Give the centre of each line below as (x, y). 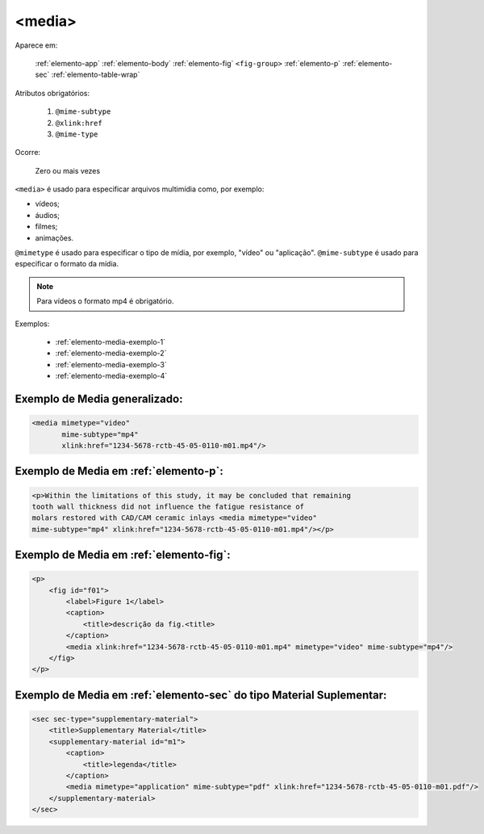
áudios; (48, 215)
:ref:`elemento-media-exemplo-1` (110, 342)
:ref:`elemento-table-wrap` (96, 75)
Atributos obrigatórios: (52, 93)
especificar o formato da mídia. (67, 264)
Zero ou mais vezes (68, 170)
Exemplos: (32, 324)
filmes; (46, 227)
